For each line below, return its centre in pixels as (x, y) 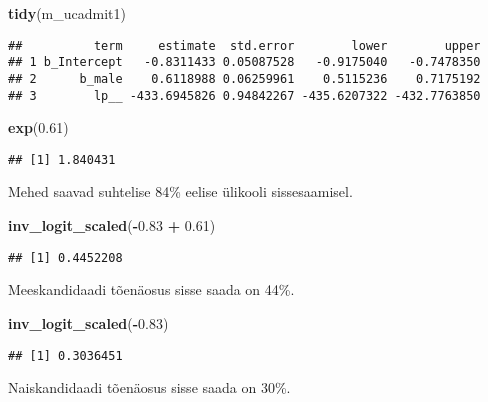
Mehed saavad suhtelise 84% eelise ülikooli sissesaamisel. (180, 191)
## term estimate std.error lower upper (244, 45)
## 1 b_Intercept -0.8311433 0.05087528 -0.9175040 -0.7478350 (244, 62)
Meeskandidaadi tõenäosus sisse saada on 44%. (151, 289)
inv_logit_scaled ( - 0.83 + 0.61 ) (112, 225)
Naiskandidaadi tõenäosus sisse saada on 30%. (149, 387)
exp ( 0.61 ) (38, 127)
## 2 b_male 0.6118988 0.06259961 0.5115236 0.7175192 (244, 78)
